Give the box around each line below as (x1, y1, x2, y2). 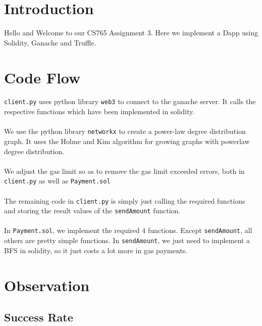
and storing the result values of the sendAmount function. (4, 205, 181, 216)
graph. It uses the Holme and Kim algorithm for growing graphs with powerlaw (4, 135, 250, 146)
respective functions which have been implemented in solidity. (4, 106, 195, 117)
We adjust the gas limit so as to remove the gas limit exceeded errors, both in (4, 165, 245, 176)
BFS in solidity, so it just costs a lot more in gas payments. (4, 245, 187, 255)
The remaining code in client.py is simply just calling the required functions (4, 195, 245, 206)
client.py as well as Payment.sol (4, 175, 111, 186)
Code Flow (4, 67, 81, 87)
